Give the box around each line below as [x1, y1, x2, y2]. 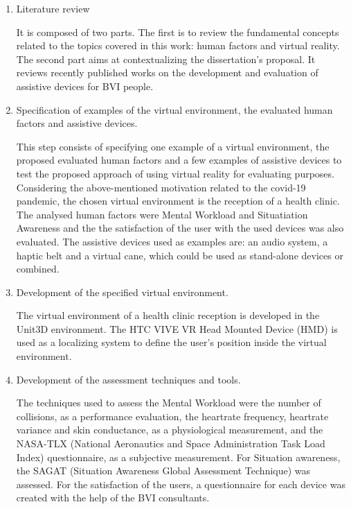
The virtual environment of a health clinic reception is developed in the [16, 308, 320, 322]
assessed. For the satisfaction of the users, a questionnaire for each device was [16, 476, 345, 491]
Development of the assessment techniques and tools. [16, 372, 241, 386]
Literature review [16, 1, 90, 15]
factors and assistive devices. [16, 116, 138, 130]
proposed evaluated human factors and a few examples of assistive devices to [16, 153, 342, 167]
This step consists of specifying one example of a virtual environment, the [16, 139, 330, 153]
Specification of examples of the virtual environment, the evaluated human [16, 102, 333, 117]
